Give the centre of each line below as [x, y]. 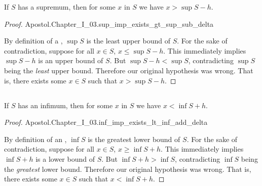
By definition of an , [35, 139]
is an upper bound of [71, 60]
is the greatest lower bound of [134, 139]
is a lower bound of [65, 158]
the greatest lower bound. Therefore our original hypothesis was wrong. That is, [128, 169]
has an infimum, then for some [65, 105]
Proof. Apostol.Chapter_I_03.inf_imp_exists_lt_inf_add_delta [106, 122]
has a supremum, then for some [67, 7]
